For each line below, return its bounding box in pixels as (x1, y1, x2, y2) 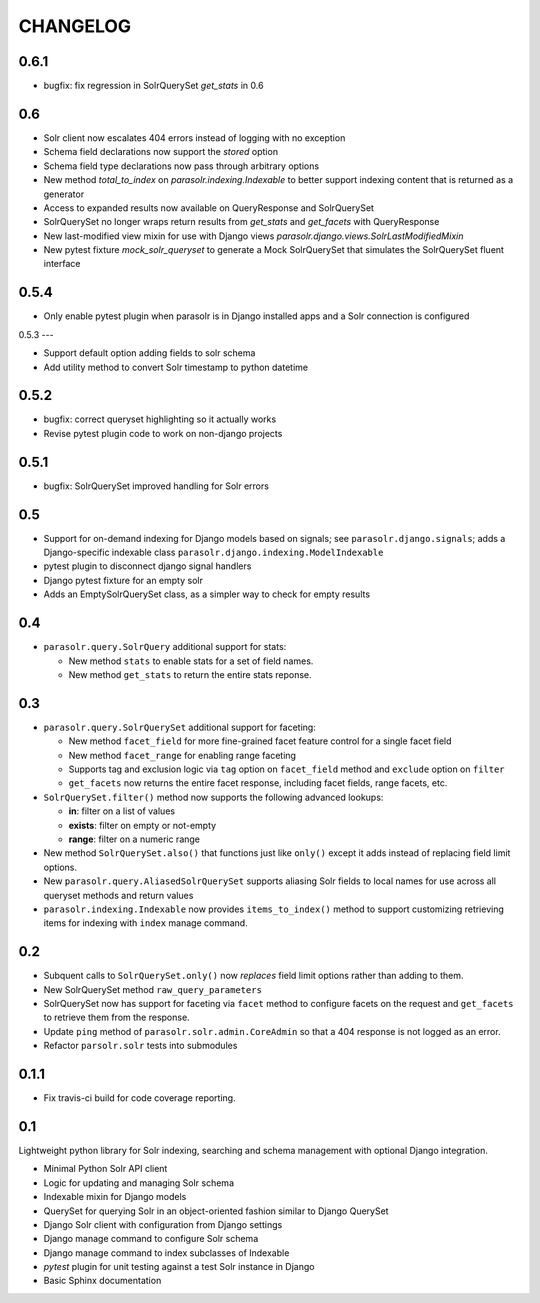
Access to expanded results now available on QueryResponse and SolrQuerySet (43, 201, 375, 214)
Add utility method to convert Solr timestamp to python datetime (43, 361, 309, 373)
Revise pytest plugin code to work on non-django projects (43, 427, 283, 439)
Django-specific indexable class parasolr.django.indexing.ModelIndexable (43, 546, 384, 559)
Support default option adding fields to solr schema (43, 347, 256, 359)
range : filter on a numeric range (68, 833, 200, 845)
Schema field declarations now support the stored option (43, 146, 279, 158)
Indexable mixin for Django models (43, 1191, 187, 1203)
